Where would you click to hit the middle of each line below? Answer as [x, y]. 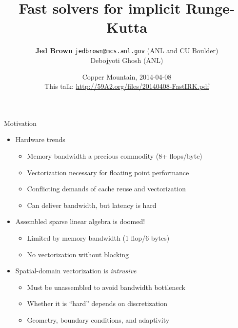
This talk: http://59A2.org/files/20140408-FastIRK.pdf [127, 86]
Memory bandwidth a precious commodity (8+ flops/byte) [115, 155]
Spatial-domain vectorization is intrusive [76, 271]
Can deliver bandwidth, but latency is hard [92, 205]
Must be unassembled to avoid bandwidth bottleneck [106, 287]
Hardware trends [40, 139]
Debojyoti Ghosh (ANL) [127, 60]
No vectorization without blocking [78, 254]
